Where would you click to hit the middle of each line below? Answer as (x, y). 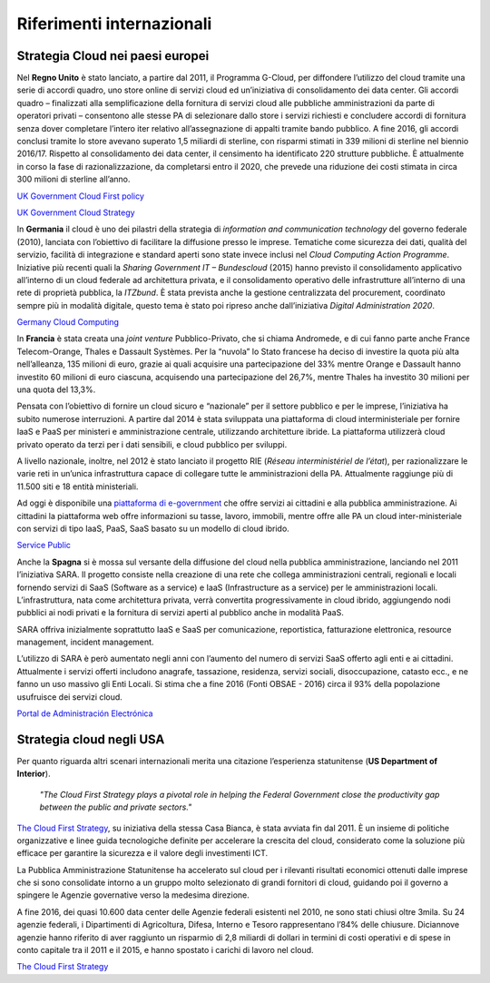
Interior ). (34, 774)
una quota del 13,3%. (56, 389)
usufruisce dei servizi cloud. (69, 697)
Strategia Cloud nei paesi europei (113, 56)
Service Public (44, 546)
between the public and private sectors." (116, 807)
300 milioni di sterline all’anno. (73, 179)
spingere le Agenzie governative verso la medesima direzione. (133, 895)
